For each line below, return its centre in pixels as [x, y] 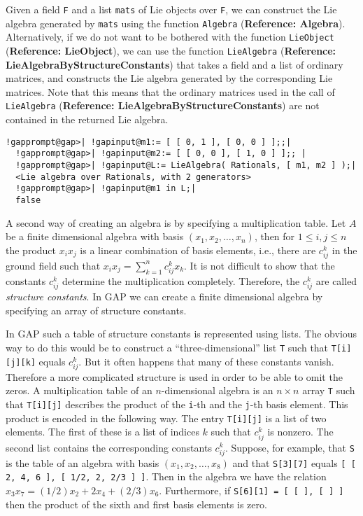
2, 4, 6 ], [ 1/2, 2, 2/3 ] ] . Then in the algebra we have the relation [166, 476]
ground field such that [53, 265]
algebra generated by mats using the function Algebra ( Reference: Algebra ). [176, 23]
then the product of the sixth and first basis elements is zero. [136, 504]
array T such [329, 390]
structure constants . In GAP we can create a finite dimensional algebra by [164, 297]
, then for [275, 236]
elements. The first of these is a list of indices [102, 432]
